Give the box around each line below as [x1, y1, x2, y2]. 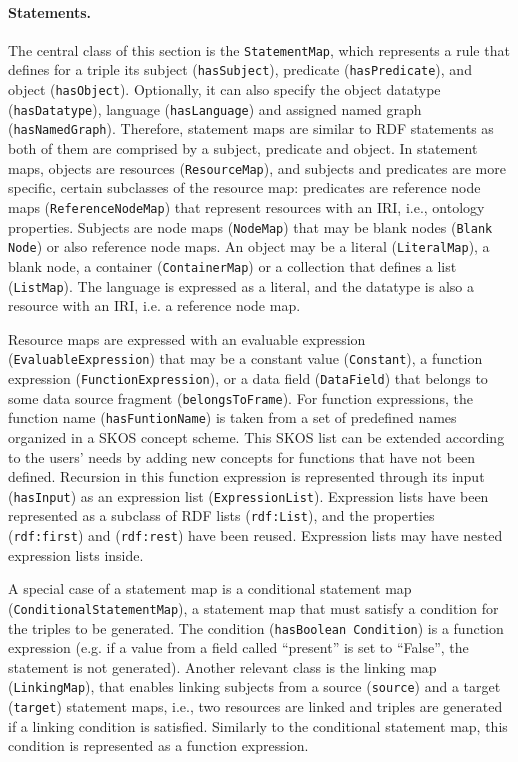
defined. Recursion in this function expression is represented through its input [8, 466, 485, 487]
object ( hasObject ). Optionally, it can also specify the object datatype [8, 79, 441, 100]
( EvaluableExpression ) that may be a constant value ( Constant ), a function [8, 348, 483, 369]
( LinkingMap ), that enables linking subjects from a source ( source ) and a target [8, 676, 501, 697]
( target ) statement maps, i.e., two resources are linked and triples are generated [8, 696, 503, 717]
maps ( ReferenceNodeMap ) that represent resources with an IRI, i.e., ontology [8, 196, 485, 217]
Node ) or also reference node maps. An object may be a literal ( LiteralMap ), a [8, 236, 490, 257]
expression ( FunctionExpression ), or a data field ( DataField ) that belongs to [8, 368, 488, 389]
